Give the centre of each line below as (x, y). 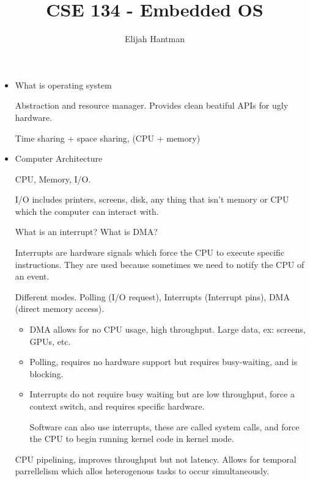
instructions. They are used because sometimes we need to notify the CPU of (160, 264)
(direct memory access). (60, 309)
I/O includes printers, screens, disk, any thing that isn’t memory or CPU (152, 199)
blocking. (46, 373)
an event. (32, 276)
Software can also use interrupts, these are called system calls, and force (164, 426)
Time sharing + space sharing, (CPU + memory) (108, 138)
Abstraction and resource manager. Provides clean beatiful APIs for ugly (152, 105)
